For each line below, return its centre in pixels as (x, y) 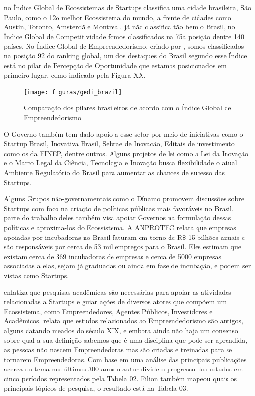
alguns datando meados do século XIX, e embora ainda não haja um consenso (121, 330)
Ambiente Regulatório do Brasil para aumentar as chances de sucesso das (114, 172)
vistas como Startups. (37, 275)
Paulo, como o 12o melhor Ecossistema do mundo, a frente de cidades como (118, 17)
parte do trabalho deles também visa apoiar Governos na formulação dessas (118, 218)
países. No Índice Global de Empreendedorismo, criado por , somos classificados (124, 46)
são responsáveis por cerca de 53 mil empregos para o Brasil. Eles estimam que (123, 247)
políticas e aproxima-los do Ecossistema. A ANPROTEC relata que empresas (120, 227)
